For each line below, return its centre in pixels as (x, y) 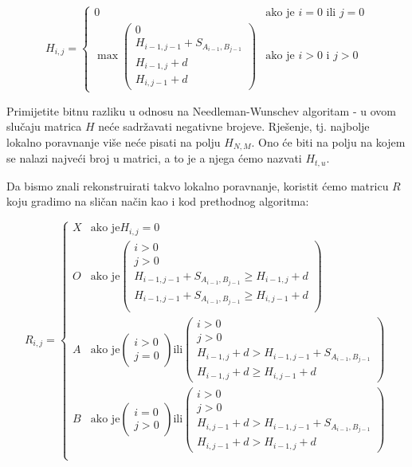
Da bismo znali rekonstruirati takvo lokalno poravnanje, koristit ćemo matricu (198, 185)
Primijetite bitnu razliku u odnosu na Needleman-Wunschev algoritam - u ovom (201, 110)
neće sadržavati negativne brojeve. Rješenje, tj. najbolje (234, 126)
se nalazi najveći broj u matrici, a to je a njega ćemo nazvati (154, 158)
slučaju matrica (44, 126)
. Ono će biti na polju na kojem (328, 141)
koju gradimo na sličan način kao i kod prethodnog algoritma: (158, 201)
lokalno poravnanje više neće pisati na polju (114, 141)
